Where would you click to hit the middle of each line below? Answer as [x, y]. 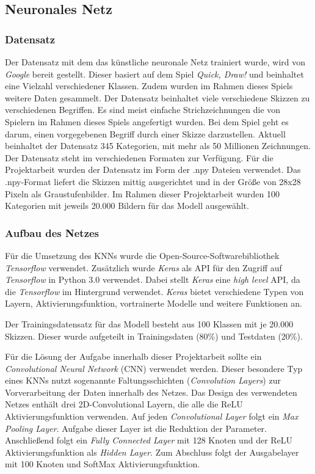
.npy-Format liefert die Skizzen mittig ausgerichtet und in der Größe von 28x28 [153, 181]
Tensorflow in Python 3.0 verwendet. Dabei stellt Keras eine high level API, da [153, 279]
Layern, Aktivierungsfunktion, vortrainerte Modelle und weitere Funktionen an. [154, 303]
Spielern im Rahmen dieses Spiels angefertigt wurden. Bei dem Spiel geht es [147, 121]
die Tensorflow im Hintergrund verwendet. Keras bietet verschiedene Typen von [154, 291]
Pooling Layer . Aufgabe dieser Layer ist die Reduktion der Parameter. [136, 428]
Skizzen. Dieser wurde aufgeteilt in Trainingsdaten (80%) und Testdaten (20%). [154, 336]
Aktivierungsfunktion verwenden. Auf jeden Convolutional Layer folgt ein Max [152, 416]
